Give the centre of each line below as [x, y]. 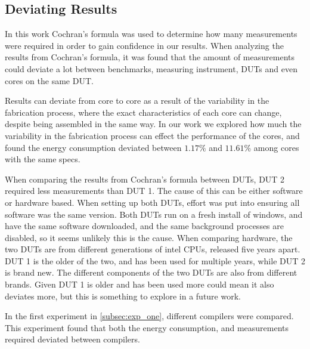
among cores [276, 147]
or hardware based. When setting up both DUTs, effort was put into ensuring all [152, 202]
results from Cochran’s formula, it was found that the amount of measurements [150, 57]
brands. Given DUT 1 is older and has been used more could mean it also [139, 284]
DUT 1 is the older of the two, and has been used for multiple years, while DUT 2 [155, 260]
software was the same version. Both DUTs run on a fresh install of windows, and [154, 214]
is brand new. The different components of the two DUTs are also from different [151, 272]
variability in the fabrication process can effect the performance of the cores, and [152, 135]
